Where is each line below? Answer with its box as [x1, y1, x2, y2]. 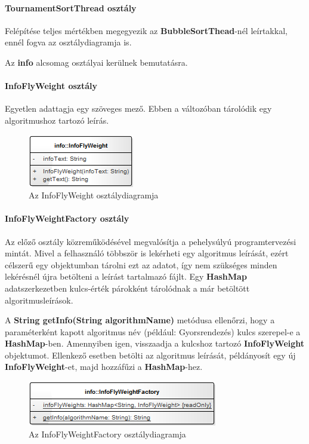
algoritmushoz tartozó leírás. [5, 114, 109, 126]
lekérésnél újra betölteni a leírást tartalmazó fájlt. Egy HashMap [5, 270, 247, 283]
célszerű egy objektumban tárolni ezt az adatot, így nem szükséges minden [5, 258, 277, 271]
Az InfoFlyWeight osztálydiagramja [29, 189, 159, 201]
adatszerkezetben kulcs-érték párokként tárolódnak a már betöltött [5, 281, 250, 294]
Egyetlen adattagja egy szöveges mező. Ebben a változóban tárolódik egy [5, 102, 272, 115]
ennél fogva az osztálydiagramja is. [5, 36, 132, 48]
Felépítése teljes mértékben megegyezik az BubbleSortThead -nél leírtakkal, [5, 24, 288, 36]
